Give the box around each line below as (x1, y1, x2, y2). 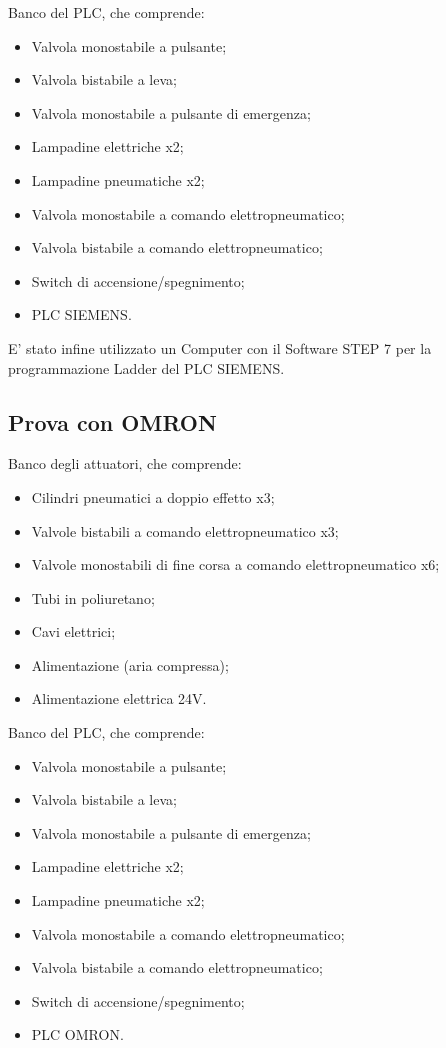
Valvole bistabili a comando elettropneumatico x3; (31, 520, 339, 541)
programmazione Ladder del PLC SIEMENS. (8, 357, 285, 378)
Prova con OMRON (8, 406, 217, 437)
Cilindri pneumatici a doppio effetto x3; (31, 486, 275, 507)
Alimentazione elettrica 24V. (31, 688, 207, 709)
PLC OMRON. (31, 1024, 124, 1045)
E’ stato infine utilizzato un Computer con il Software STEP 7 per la (8, 337, 432, 358)
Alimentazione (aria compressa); (31, 654, 229, 675)
